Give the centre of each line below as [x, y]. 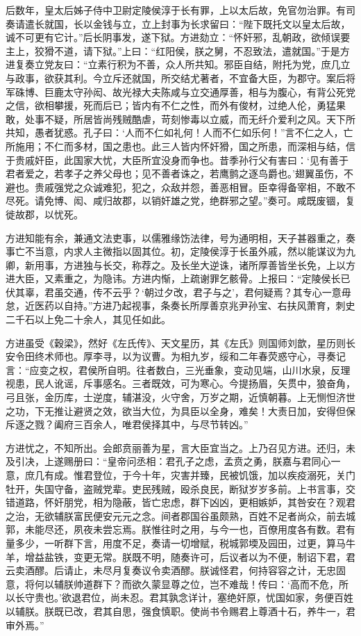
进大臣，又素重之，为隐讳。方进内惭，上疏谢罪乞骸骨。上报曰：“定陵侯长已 [178, 278]
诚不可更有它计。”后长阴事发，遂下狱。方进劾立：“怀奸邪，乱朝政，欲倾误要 [178, 37]
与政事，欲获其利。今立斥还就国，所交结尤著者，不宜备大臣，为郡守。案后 [176, 78]
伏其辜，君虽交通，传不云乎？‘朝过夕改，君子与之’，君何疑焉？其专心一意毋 [178, 292]
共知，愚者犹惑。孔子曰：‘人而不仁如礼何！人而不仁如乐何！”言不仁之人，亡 [179, 132]
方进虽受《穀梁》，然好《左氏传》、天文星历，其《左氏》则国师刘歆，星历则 [176, 342]
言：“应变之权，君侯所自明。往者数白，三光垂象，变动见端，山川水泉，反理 [178, 369]
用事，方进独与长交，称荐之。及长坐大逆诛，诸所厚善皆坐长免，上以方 [195, 264]
